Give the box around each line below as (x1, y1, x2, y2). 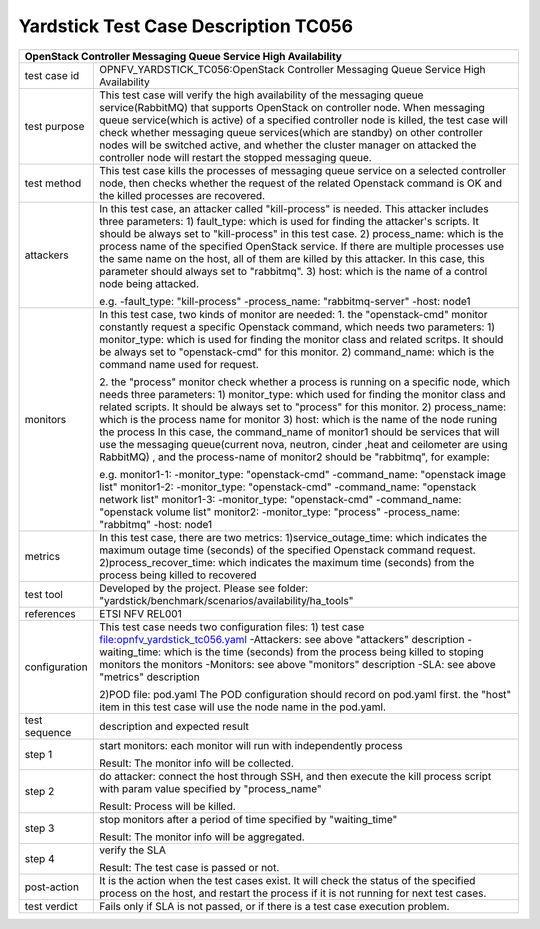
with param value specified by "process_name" (99, 781, 322, 795)
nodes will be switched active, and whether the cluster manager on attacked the (99, 138, 477, 152)
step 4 (24, 851, 55, 865)
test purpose (24, 119, 85, 133)
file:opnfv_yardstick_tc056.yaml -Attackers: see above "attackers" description (99, 632, 465, 646)
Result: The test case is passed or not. (99, 860, 280, 874)
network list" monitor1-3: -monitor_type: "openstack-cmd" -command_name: (99, 492, 462, 506)
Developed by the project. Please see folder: (99, 581, 309, 595)
